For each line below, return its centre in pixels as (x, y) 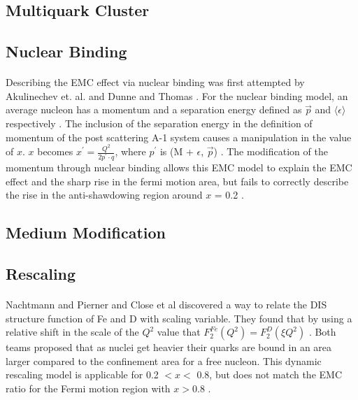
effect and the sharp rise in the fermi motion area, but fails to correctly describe (177, 181)
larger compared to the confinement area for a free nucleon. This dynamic (164, 360)
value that (179, 332)
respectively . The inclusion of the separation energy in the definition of (159, 123)
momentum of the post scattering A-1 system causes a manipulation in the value (179, 137)
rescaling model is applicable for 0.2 (82, 374)
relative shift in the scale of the (72, 332)
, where (130, 151)
